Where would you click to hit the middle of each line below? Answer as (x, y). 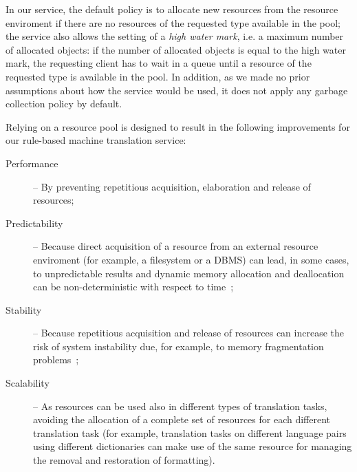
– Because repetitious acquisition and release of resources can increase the (188, 333)
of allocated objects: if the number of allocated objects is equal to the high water (176, 49)
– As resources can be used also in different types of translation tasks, (180, 406)
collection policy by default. (64, 104)
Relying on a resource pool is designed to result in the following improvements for (178, 126)
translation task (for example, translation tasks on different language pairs (190, 432)
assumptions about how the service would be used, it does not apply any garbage (177, 90)
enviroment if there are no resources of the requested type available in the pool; (173, 22)
